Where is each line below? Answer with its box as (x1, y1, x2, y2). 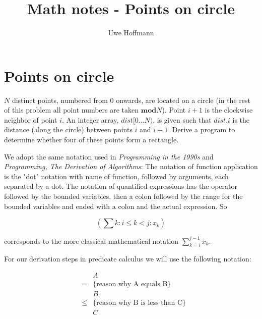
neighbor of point (4, 114, 57, 125)
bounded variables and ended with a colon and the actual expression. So (4, 200, 227, 211)
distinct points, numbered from (12, 94, 108, 105)
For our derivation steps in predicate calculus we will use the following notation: (4, 253, 251, 264)
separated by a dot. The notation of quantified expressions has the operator (4, 181, 237, 191)
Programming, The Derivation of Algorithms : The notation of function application (4, 161, 258, 172)
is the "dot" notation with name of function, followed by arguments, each (4, 171, 229, 181)
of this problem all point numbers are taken (4, 104, 139, 115)
